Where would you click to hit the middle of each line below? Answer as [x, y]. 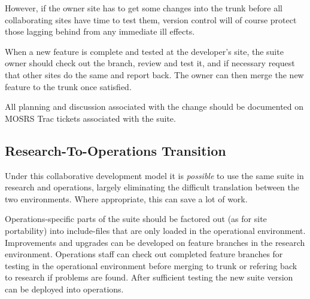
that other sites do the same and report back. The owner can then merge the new [154, 74]
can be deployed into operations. [64, 289]
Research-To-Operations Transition [116, 150]
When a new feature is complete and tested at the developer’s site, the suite [144, 51]
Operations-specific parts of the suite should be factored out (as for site [136, 219]
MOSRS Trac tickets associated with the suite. [90, 118]
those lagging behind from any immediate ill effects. [100, 31]
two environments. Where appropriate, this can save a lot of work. [126, 198]
